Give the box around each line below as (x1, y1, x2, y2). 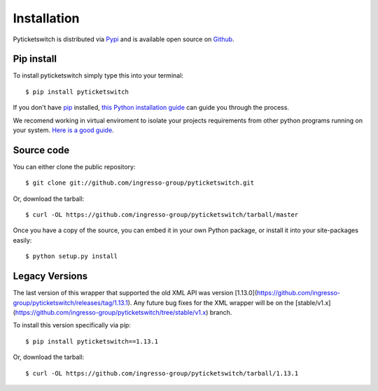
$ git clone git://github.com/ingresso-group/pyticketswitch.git (25, 179, 255, 187)
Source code (13, 144, 70, 156)
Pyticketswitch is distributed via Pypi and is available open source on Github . (13, 35, 234, 43)
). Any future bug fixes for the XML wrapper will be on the (127, 298, 294, 307)
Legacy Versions (13, 270, 88, 283)
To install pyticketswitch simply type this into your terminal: (13, 71, 183, 80)
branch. (209, 308, 232, 316)
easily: (13, 236, 32, 244)
